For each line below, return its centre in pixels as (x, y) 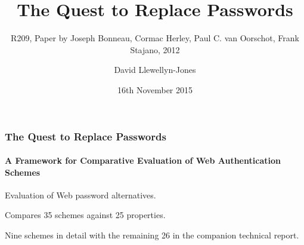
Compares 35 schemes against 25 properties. (85, 215)
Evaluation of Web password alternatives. (80, 195)
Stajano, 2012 (155, 49)
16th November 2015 (155, 89)
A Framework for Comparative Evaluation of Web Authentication (143, 160)
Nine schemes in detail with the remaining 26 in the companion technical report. (152, 235)
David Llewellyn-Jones (155, 70)
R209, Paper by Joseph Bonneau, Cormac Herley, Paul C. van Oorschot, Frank (155, 38)
